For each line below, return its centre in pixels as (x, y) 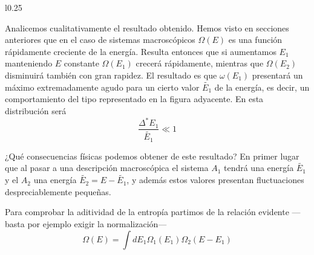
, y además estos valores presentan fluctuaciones (215, 180)
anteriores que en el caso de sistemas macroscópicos (100, 40)
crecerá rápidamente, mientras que (200, 63)
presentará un (277, 75)
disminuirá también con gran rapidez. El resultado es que (111, 75)
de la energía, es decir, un (262, 87)
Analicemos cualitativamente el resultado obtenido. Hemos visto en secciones (147, 27)
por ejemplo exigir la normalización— (97, 224)
